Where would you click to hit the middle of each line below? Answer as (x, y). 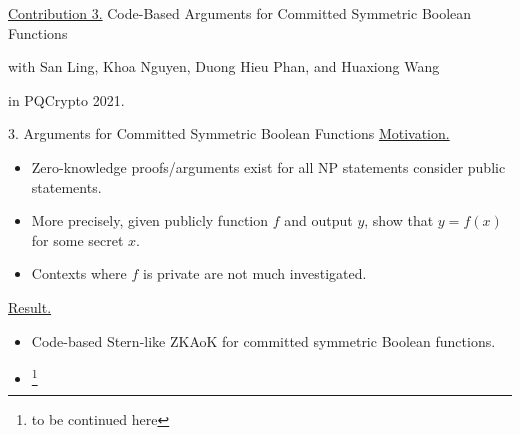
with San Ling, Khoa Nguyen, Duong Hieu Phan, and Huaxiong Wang (224, 66)
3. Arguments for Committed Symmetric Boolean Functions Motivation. (229, 133)
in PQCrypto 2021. (66, 99)
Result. (30, 306)
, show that (399, 220)
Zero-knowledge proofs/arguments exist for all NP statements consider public (268, 166)
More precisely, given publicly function (150, 220)
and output (318, 220)
